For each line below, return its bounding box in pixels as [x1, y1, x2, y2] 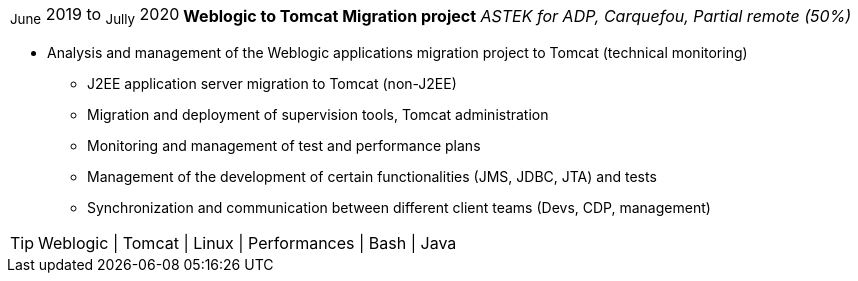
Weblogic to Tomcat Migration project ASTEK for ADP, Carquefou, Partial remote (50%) [183, 5, 852, 26]
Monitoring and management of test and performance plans [87, 137, 481, 155]
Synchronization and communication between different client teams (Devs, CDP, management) [87, 199, 711, 217]
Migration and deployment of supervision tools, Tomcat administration [87, 106, 549, 124]
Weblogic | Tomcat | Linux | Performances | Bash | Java [38, 233, 457, 254]
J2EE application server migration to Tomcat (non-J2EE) [87, 75, 457, 93]
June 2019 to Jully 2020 [10, 4, 180, 28]
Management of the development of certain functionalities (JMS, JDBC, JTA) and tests [87, 168, 657, 186]
